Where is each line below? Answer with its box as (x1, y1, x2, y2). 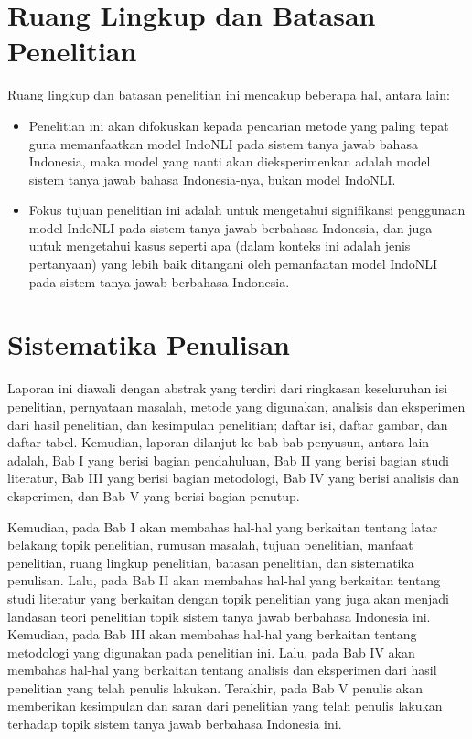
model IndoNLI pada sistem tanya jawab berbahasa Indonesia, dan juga (28, 218, 433, 237)
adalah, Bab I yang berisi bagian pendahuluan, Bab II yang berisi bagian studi (7, 450, 449, 469)
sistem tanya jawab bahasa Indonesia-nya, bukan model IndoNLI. (28, 169, 396, 188)
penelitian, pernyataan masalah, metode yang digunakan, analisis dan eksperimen (7, 396, 466, 415)
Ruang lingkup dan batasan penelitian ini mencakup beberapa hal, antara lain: (7, 85, 450, 104)
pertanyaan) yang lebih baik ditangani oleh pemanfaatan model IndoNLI (28, 254, 438, 273)
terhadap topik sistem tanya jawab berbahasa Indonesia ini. (7, 714, 342, 734)
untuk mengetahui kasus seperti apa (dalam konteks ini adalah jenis (28, 236, 411, 255)
